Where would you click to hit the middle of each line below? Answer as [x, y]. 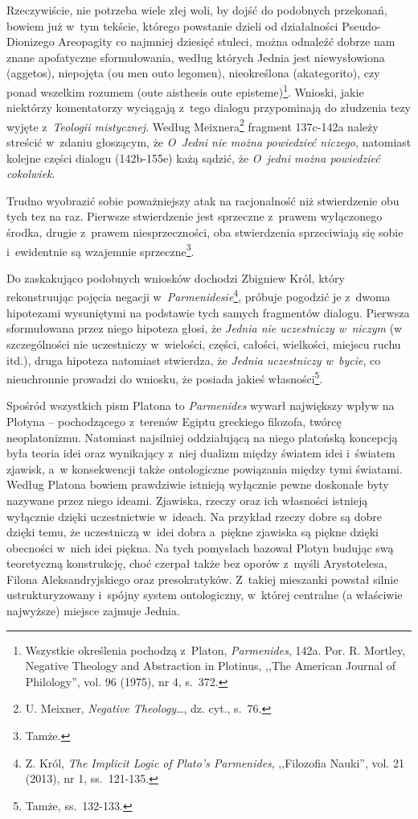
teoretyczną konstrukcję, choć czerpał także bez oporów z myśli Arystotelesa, [197, 563]
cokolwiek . [31, 174]
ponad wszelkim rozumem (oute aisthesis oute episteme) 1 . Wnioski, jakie [185, 90]
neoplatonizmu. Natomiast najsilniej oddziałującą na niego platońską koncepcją [202, 437]
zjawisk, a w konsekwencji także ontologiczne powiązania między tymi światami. [205, 468]
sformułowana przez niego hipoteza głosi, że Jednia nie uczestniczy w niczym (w [205, 328]
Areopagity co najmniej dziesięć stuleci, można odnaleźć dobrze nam [227, 41]
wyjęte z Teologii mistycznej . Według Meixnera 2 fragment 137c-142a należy [193, 125]
